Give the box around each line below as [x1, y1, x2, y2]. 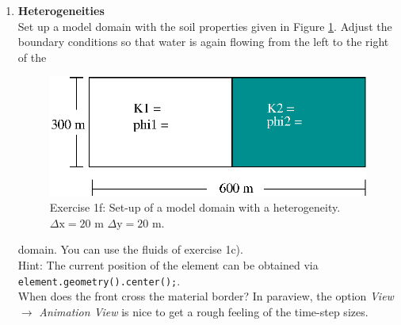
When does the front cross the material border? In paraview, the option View [17, 288, 394, 304]
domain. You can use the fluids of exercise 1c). [17, 241, 243, 258]
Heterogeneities [17, 2, 105, 18]
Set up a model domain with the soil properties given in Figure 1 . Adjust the [17, 17, 392, 34]
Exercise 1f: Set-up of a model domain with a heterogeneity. [49, 199, 341, 216]
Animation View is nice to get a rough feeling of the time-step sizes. [39, 303, 369, 319]
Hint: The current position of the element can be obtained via [17, 256, 319, 273]
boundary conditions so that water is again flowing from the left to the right [17, 33, 389, 50]
